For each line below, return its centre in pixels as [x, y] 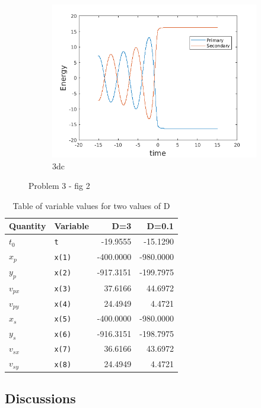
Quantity [28, 226]
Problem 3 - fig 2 [59, 186]
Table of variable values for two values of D [91, 205]
